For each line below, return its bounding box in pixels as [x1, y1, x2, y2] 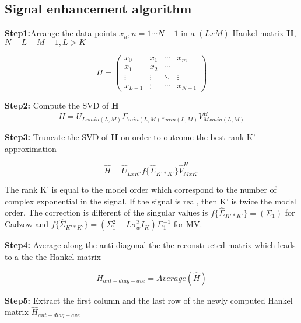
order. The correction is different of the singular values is [5, 206, 208, 218]
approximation [5, 142, 57, 154]
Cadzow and [5, 218, 49, 230]
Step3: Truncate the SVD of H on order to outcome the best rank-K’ [5, 131, 256, 143]
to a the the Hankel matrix [5, 250, 101, 262]
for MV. [173, 218, 202, 230]
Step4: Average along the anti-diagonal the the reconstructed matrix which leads [5, 239, 296, 251]
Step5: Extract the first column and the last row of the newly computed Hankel [5, 294, 293, 306]
